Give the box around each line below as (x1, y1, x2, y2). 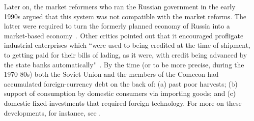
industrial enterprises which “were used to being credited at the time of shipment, (4, 40, 251, 50)
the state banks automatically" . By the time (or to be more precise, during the (4, 59, 244, 69)
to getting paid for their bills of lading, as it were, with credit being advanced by (4, 49, 247, 60)
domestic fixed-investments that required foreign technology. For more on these (4, 97, 242, 108)
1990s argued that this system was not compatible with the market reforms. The (4, 11, 247, 21)
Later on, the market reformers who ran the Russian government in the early (4, 1, 236, 11)
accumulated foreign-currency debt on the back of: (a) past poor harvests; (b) (4, 78, 238, 89)
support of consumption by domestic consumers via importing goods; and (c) (4, 88, 236, 98)
